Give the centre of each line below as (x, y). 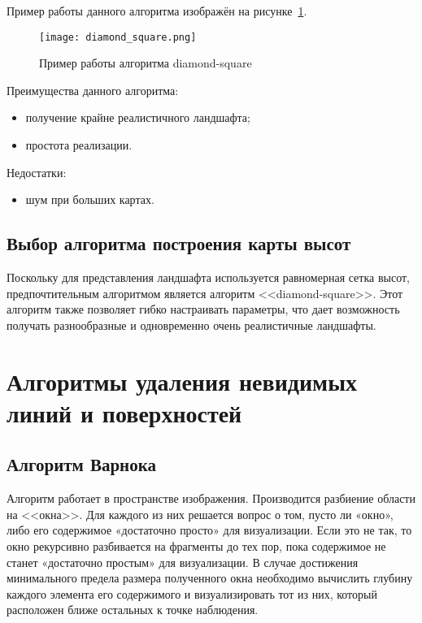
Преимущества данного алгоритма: (93, 90)
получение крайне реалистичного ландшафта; (138, 117)
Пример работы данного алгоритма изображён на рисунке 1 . (157, 11)
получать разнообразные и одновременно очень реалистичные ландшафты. (191, 324)
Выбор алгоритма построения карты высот (179, 243)
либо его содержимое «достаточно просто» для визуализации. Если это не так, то (209, 530)
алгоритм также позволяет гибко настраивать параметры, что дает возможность (203, 309)
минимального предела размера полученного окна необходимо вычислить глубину (210, 578)
